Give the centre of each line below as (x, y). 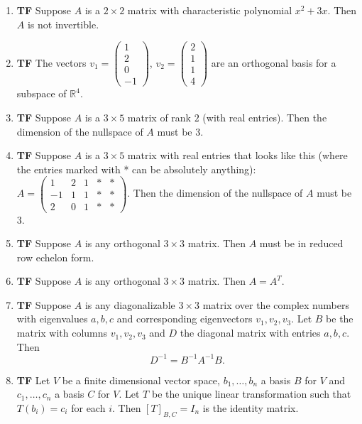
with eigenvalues (52, 319)
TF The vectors (51, 62)
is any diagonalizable (130, 304)
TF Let (33, 380)
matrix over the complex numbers (276, 304)
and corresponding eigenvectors (185, 319)
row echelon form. (55, 257)
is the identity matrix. (251, 407)
